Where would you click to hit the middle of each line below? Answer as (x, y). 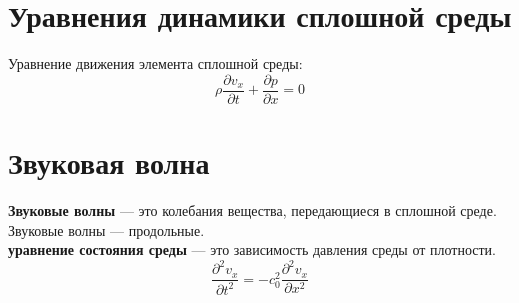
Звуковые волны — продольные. (106, 229)
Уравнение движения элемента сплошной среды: (155, 63)
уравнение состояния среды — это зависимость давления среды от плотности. (252, 249)
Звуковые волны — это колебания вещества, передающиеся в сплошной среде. (252, 209)
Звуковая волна (109, 161)
